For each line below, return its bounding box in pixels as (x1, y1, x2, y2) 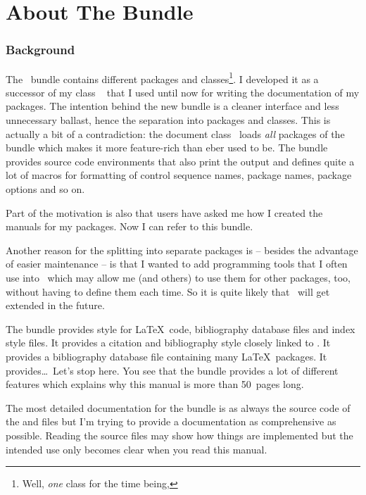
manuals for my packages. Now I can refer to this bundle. (6, 219, 253, 234)
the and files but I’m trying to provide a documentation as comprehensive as (6, 414, 336, 429)
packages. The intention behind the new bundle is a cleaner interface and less (6, 99, 339, 113)
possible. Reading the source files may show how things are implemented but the (6, 427, 353, 442)
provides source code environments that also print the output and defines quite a (6, 153, 355, 168)
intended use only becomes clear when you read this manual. (6, 441, 267, 456)
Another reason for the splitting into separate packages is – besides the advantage (6, 242, 358, 257)
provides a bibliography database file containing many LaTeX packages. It (6, 349, 327, 363)
